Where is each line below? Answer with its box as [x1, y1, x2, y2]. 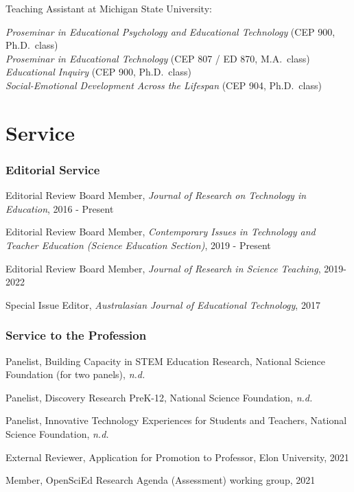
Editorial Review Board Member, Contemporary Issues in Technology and [5, 224, 316, 239]
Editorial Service [5, 161, 100, 178]
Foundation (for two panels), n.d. [5, 367, 145, 382]
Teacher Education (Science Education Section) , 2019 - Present [5, 237, 271, 252]
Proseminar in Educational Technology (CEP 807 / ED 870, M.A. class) [5, 51, 310, 65]
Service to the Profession [5, 327, 147, 344]
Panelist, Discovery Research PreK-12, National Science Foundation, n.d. [5, 390, 313, 404]
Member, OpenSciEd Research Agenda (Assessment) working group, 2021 [5, 473, 316, 487]
